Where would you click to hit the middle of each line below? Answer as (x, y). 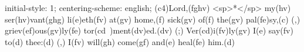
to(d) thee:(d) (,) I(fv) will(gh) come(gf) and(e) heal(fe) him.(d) (120, 41)
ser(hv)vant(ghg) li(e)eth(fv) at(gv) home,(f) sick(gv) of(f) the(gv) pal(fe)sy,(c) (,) (153, 19)
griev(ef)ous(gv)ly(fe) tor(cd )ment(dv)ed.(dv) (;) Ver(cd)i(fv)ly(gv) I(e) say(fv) (149, 30)
